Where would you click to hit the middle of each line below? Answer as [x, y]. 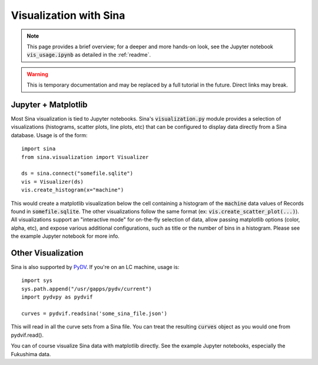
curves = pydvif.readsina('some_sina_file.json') [95, 313]
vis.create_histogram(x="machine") [73, 190]
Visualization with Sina [68, 15]
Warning [37, 74]
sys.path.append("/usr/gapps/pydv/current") [87, 289]
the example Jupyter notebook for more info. [65, 236]
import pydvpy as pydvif [57, 297]
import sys [37, 281]
